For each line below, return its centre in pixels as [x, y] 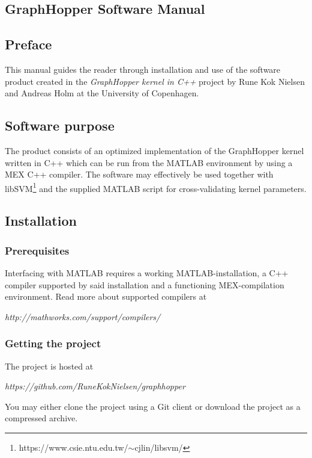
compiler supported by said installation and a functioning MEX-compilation [145, 284]
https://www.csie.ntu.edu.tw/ [73, 447]
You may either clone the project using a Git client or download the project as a [153, 406]
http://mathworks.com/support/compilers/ [83, 316]
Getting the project [53, 343]
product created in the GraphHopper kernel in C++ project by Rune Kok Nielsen [155, 81]
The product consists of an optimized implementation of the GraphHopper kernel [154, 150]
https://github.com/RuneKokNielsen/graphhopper [95, 386]
